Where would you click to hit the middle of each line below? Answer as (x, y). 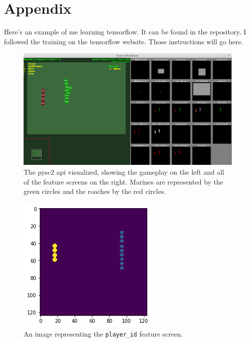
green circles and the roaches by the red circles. (95, 191)
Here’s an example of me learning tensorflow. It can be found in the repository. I (125, 32)
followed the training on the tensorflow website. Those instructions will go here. (124, 41)
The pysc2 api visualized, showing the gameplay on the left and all (124, 172)
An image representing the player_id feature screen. (103, 334)
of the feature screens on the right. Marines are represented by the (124, 181)
